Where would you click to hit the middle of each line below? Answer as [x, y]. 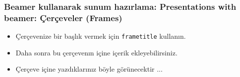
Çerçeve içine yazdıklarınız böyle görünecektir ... [89, 69]
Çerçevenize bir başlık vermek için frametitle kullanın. [101, 36]
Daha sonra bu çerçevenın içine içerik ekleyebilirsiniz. [96, 52]
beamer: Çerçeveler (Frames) [63, 17]
